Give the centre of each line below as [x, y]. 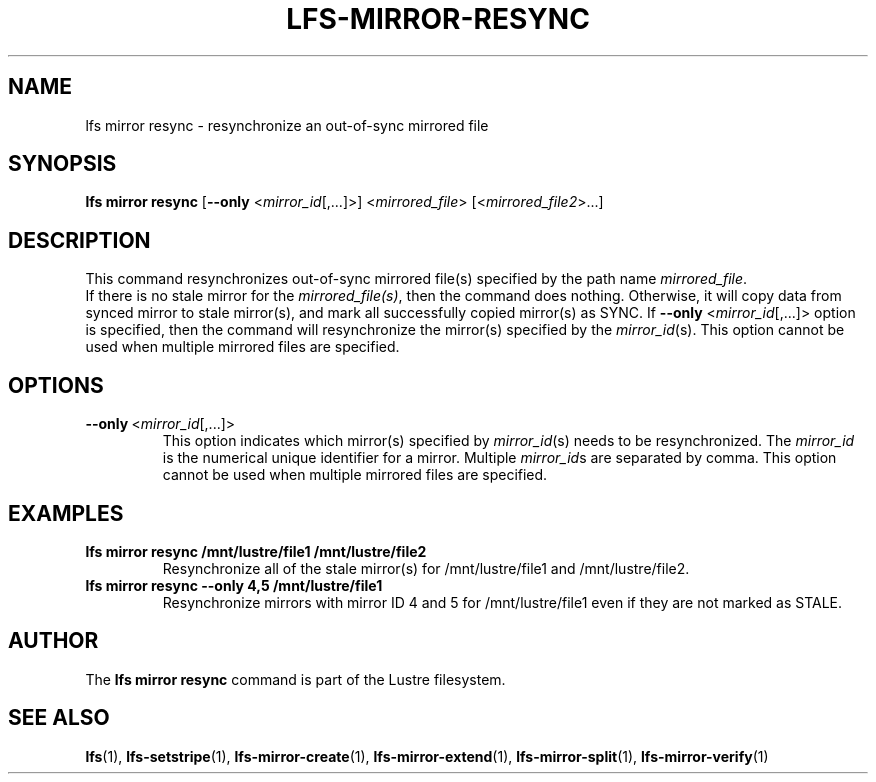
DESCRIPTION [79, 240]
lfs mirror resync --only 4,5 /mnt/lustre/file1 [234, 585]
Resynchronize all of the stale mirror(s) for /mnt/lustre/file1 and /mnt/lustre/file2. [426, 568]
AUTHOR [53, 641]
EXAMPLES [66, 513]
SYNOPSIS [62, 164]
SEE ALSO [59, 718]
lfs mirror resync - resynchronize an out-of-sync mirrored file [287, 125]
